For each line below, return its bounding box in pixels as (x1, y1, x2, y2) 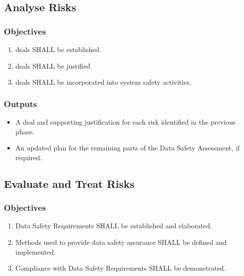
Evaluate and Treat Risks (4, 176, 135, 191)
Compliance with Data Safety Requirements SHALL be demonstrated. (15, 263, 226, 273)
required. (15, 152, 42, 162)
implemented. (15, 246, 56, 257)
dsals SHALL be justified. (15, 60, 92, 71)
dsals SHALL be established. (15, 44, 102, 54)
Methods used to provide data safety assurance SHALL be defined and (15, 237, 227, 247)
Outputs (4, 97, 37, 110)
